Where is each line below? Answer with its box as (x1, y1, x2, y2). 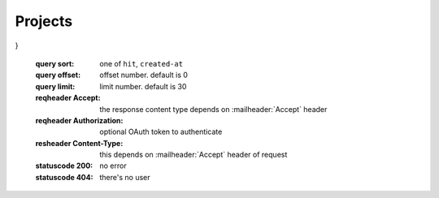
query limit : (35, 81, 76, 91)
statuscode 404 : (35, 172, 93, 182)
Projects (15, 12, 73, 30)
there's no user (99, 172, 150, 182)
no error (99, 161, 127, 170)
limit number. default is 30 (99, 81, 187, 91)
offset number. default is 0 (99, 70, 189, 80)
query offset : (35, 70, 81, 80)
